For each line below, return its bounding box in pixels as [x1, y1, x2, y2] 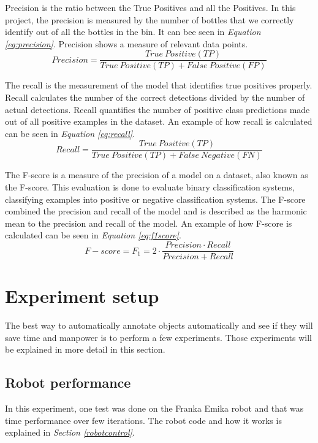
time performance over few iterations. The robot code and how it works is [5, 414, 282, 426]
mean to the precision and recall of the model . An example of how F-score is [5, 216, 292, 229]
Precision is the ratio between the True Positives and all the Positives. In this [5, 1, 296, 14]
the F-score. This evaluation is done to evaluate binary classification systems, [5, 181, 295, 194]
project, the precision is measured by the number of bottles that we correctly [5, 13, 294, 26]
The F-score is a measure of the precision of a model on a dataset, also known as [5, 168, 308, 181]
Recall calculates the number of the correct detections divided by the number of [5, 91, 305, 104]
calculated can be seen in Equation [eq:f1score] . [5, 229, 181, 241]
